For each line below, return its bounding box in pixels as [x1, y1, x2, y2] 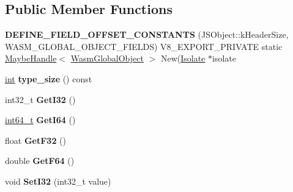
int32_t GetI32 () [5, 93, 76, 105]
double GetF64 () [5, 154, 75, 167]
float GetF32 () [5, 133, 66, 146]
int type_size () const [5, 72, 92, 85]
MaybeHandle [5, 52, 57, 65]
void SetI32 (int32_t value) [5, 174, 111, 187]
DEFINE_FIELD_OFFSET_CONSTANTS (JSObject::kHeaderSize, [5, 28, 289, 41]
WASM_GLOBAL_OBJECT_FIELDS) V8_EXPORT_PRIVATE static [5, 40, 283, 52]
